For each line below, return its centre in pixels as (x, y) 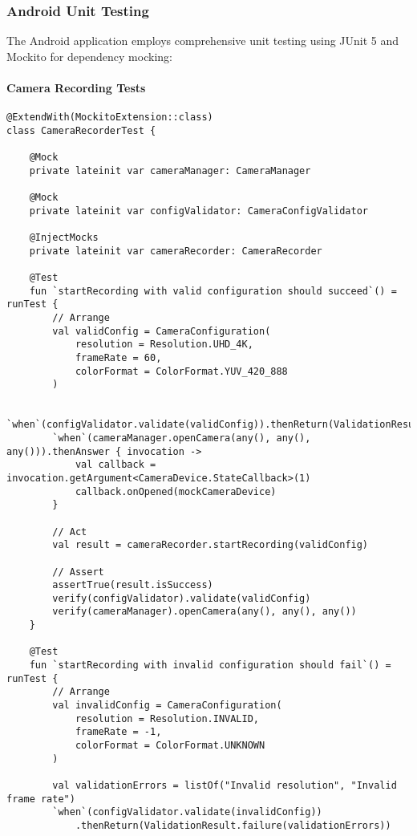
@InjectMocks (64, 238)
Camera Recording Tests (76, 87)
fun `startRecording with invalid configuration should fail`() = (210, 666)
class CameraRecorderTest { (81, 130)
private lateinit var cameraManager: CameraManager (170, 170)
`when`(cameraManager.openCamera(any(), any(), (182, 438)
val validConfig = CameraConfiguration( (162, 331)
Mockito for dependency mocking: (89, 56)
